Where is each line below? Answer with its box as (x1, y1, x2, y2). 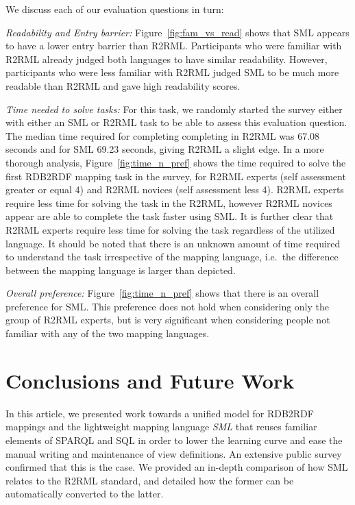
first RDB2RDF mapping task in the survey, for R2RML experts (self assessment (5, 169, 346, 183)
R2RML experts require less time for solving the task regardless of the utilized (5, 222, 335, 236)
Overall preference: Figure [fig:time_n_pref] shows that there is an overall (5, 286, 319, 300)
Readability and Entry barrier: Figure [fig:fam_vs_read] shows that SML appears (5, 25, 350, 39)
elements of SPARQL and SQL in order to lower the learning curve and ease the (5, 432, 343, 447)
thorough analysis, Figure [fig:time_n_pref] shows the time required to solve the (5, 155, 346, 169)
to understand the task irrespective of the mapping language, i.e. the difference (5, 249, 339, 264)
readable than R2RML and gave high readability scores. (5, 78, 241, 93)
